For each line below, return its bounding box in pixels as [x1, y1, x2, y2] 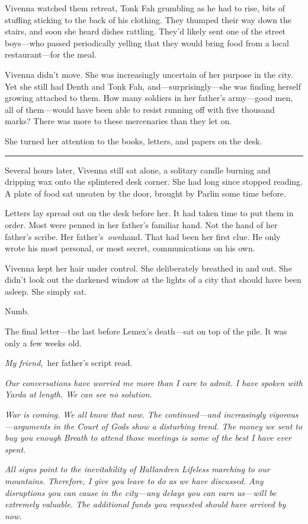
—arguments [5, 419, 50, 432]
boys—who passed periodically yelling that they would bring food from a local [5, 36, 289, 49]
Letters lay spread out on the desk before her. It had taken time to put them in [5, 207, 294, 219]
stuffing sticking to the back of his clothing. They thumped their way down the [5, 13, 292, 26]
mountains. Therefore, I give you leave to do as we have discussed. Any [5, 475, 264, 487]
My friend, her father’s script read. [5, 356, 133, 369]
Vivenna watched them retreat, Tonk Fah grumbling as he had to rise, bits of [5, 2, 285, 14]
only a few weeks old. [5, 336, 82, 349]
